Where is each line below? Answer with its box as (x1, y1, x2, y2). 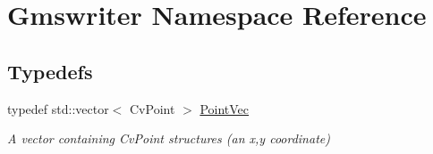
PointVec (200, 99, 250, 118)
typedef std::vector (7, 99, 109, 118)
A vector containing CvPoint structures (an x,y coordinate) (7, 129, 330, 148)
